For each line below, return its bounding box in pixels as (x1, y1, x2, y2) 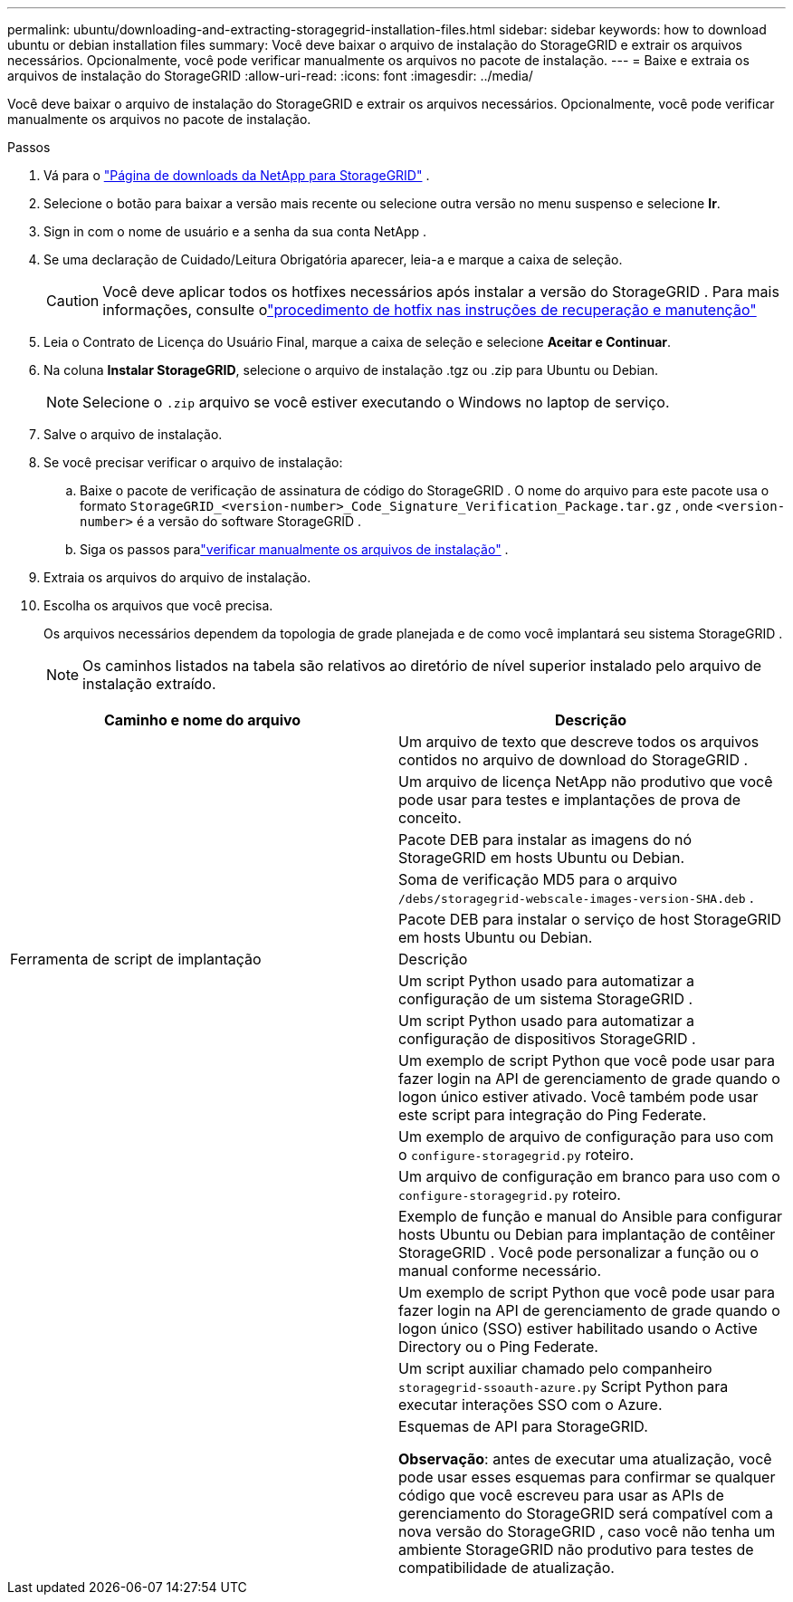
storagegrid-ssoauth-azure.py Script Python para (398, 1377, 729, 1396)
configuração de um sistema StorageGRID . (398, 990, 693, 1008)
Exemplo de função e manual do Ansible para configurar (398, 1207, 782, 1225)
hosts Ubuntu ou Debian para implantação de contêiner (398, 1225, 776, 1243)
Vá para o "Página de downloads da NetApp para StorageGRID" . (43, 168, 430, 183)
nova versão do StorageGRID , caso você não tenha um (398, 1522, 776, 1540)
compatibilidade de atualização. (398, 1559, 615, 1577)
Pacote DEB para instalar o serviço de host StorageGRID (398, 910, 782, 928)
